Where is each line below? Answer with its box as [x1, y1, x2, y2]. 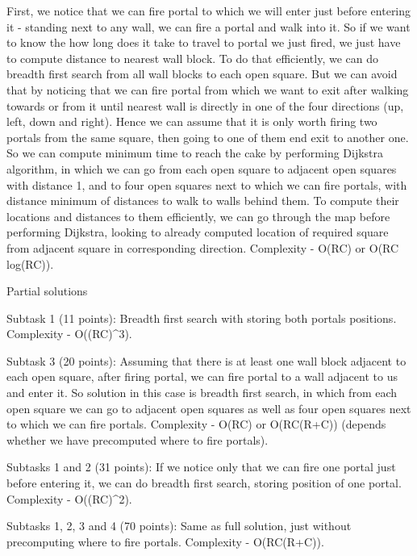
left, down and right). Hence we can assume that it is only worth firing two [6, 113, 377, 130]
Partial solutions [6, 282, 88, 299]
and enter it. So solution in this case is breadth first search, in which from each [6, 384, 398, 401]
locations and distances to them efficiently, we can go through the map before [6, 207, 390, 224]
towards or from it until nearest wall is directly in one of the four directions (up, [6, 97, 404, 114]
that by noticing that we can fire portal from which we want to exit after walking [6, 81, 409, 98]
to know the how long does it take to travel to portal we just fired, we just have [6, 34, 401, 51]
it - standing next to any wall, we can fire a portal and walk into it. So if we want [6, 18, 411, 35]
